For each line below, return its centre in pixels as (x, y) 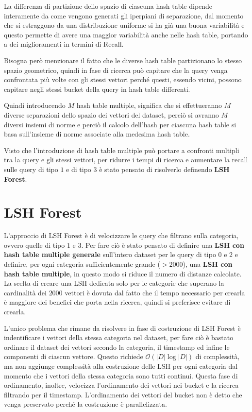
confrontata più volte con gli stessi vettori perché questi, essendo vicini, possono (123, 79)
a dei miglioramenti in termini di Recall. (64, 44)
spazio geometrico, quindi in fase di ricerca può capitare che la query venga (116, 70)
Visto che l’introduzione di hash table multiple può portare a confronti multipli (122, 150)
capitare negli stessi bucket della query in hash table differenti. (97, 89)
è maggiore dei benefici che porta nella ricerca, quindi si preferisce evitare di (117, 302)
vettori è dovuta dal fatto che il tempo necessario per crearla (155, 292)
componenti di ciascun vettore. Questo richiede (74, 356)
